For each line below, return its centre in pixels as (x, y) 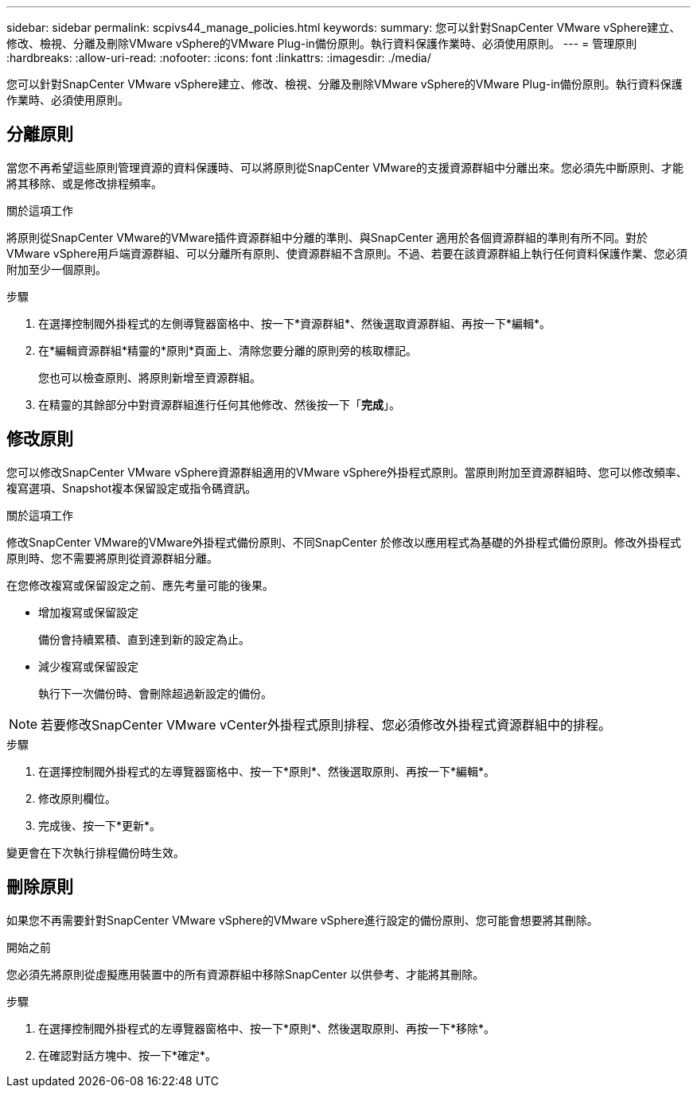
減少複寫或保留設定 (88, 666)
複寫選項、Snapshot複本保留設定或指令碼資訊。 (132, 488)
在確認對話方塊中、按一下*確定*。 (128, 1055)
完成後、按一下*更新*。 (100, 825)
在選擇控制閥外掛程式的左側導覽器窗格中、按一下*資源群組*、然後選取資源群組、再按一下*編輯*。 (295, 323)
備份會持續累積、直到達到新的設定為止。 (144, 639)
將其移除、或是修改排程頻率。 (84, 183)
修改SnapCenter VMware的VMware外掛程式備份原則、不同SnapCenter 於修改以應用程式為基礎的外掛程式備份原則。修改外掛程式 (344, 542)
